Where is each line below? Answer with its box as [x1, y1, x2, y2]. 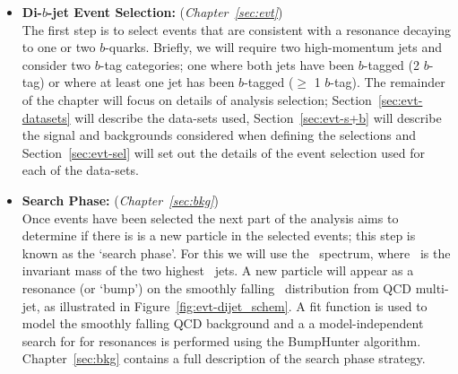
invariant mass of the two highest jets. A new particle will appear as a [22, 261, 414, 280]
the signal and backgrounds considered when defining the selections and [22, 126, 416, 144]
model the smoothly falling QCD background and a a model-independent [22, 314, 424, 333]
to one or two [22, 38, 96, 57]
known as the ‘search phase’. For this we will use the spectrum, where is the [22, 243, 451, 262]
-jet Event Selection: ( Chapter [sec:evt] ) [48, 3, 283, 21]
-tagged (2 [363, 55, 420, 74]
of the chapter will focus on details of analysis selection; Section [22, 90, 372, 109]
